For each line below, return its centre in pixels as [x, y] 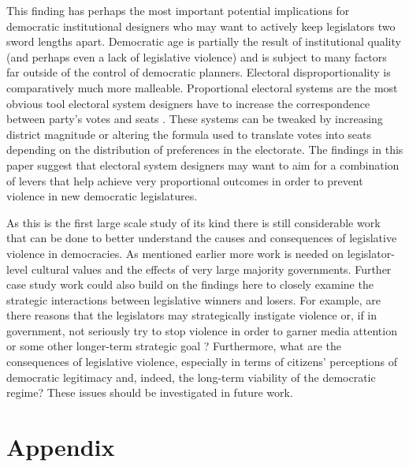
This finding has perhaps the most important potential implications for [178, 10]
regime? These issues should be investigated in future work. [150, 392]
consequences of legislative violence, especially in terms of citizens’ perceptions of [202, 362]
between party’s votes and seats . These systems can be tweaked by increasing [195, 119]
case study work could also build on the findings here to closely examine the [190, 284]
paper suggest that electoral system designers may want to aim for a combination [203, 164]
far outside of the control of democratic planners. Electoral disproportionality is [199, 72]
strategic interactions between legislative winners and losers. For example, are [193, 299]
